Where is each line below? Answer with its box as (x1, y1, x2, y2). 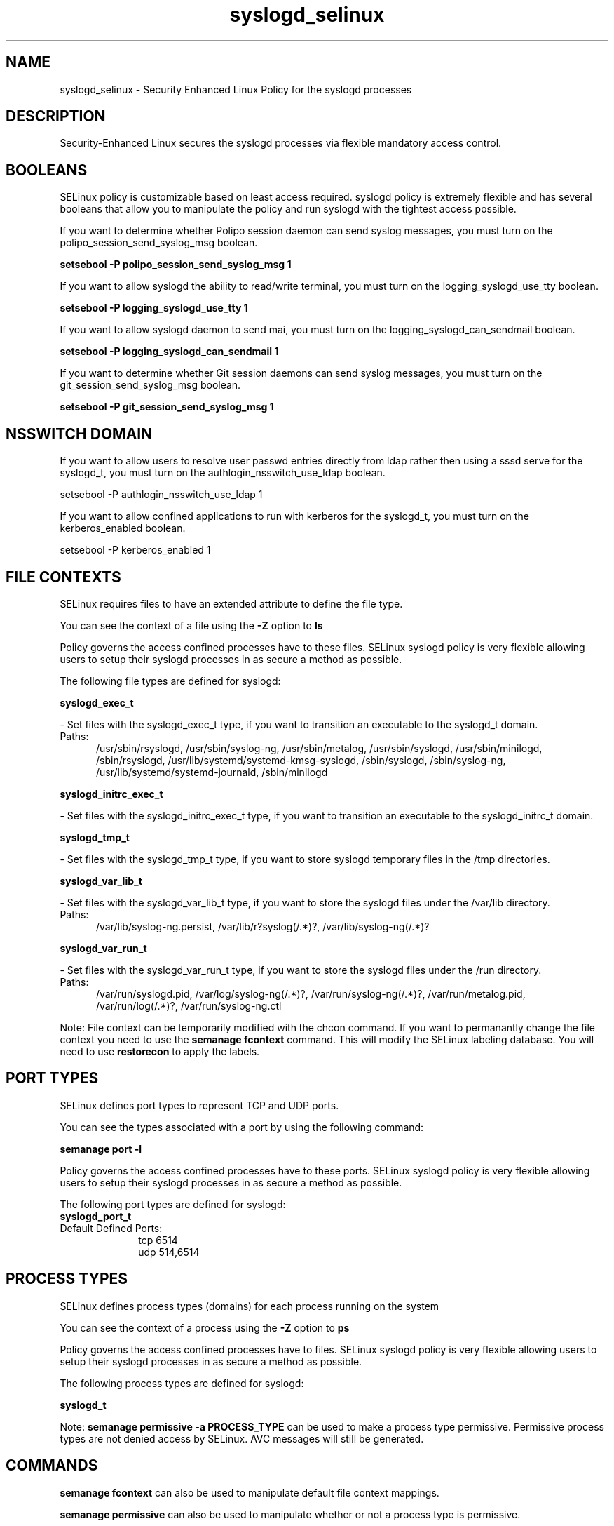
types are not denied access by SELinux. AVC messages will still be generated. (60, 1432, 424, 1445)
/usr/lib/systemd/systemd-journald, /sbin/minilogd (96, 765, 328, 778)
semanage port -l (60, 1142, 142, 1155)
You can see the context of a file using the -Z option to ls (60, 619, 323, 631)
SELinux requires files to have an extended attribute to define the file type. (60, 597, 403, 610)
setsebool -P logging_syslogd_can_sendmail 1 (60, 345, 279, 358)
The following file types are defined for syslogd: (60, 674, 281, 687)
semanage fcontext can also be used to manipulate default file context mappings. (60, 1486, 439, 1499)
